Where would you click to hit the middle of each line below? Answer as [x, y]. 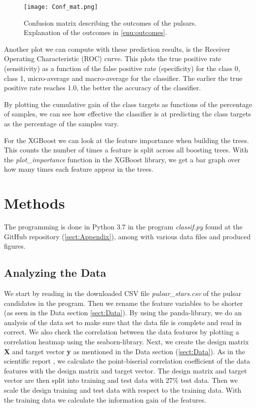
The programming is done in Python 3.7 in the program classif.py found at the [123, 227]
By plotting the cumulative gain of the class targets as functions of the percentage [128, 104]
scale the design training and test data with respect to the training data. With [123, 390]
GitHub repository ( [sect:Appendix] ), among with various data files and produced [127, 236]
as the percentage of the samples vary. [61, 123]
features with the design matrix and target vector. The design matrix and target [126, 370]
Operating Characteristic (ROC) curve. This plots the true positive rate [113, 58]
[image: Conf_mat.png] [61, 7]
